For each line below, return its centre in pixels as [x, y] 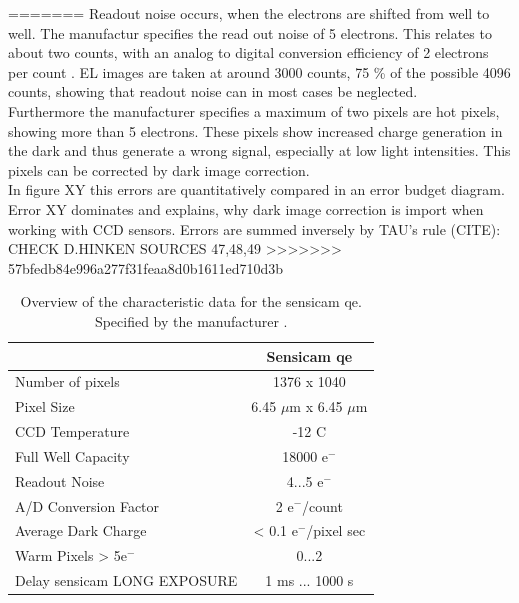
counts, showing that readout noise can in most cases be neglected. [213, 91]
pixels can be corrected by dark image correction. [159, 169]
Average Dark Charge [81, 530]
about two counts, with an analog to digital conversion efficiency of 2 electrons [248, 52]
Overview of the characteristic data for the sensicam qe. [191, 301]
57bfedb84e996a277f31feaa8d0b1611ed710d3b [145, 267]
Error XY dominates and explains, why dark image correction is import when [246, 208]
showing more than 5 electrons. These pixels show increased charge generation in [255, 130]
